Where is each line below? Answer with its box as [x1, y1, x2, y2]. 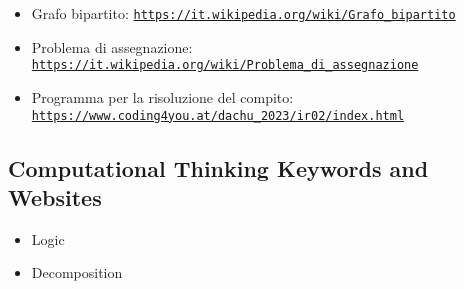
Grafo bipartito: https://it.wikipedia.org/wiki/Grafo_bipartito [31, 3, 456, 23]
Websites [8, 181, 102, 212]
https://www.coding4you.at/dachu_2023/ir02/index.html [31, 108, 405, 123]
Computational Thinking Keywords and [8, 152, 429, 183]
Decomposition [31, 262, 123, 283]
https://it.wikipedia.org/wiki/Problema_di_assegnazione [31, 58, 419, 73]
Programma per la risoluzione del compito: [31, 86, 294, 107]
